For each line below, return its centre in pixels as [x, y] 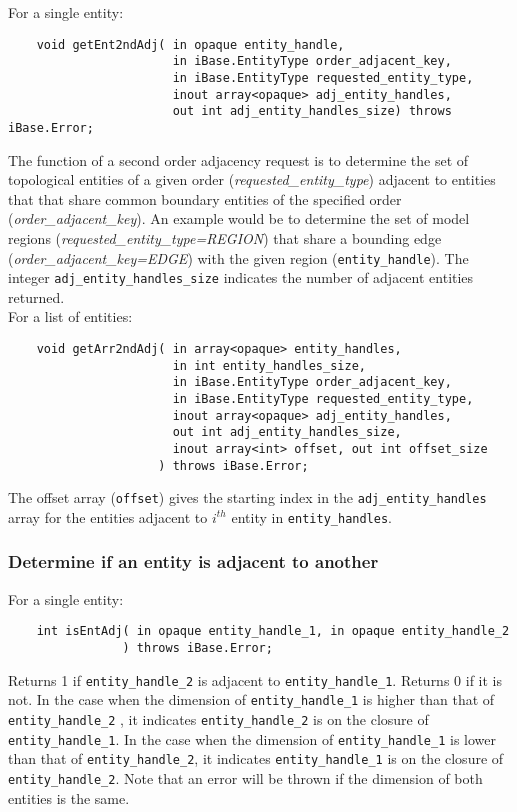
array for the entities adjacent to [108, 516]
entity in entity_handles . [311, 516]
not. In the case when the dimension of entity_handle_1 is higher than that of [251, 699]
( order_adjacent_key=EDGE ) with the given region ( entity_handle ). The [238, 257]
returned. [36, 296]
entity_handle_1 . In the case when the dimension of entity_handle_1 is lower [252, 738]
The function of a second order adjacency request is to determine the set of [238, 159]
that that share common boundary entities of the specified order [205, 198]
